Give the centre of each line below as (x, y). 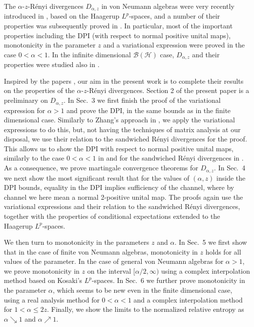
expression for (25, 110)
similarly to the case (34, 158)
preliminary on (26, 100)
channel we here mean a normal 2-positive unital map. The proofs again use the (124, 197)
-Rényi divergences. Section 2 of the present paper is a (168, 90)
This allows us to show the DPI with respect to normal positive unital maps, (119, 148)
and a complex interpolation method (188, 299)
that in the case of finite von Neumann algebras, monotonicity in (101, 251)
